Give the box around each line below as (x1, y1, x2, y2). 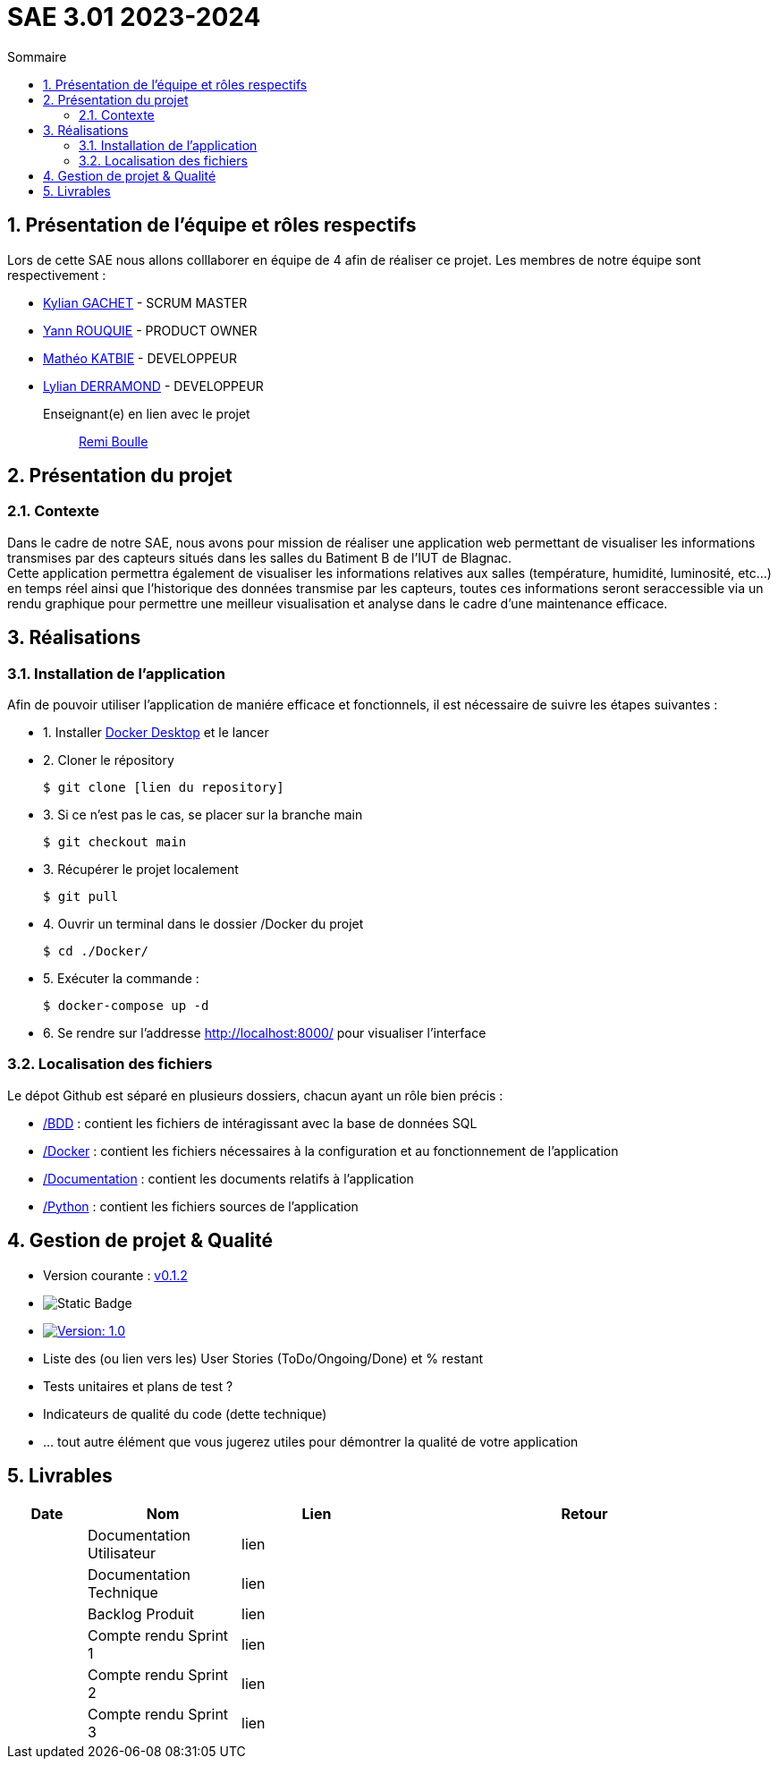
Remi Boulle (79, 433, 148, 449)
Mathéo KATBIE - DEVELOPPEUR (43, 350, 237, 366)
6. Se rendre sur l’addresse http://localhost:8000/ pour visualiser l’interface (43, 1025, 486, 1041)
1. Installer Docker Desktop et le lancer (43, 725, 269, 741)
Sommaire (7, 48, 67, 64)
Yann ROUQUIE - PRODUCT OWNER (43, 322, 258, 338)
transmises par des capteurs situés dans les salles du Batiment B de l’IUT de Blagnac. (7, 549, 512, 565)
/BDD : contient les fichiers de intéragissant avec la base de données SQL (43, 1115, 478, 1131)
